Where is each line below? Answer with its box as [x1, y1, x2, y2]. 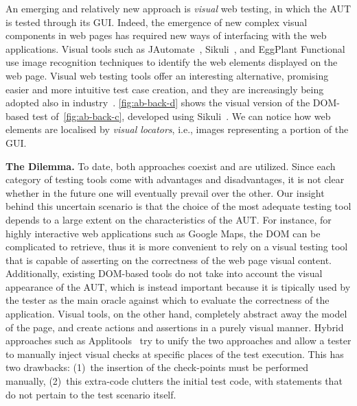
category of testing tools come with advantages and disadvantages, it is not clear [5, 172, 345, 187]
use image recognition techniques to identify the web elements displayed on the [5, 55, 338, 69]
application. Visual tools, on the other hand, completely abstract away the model [5, 307, 347, 321]
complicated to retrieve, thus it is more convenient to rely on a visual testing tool [5, 239, 348, 254]
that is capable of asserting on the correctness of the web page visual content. [5, 252, 332, 267]
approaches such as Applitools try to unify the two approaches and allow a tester [5, 333, 352, 348]
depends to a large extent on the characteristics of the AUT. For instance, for [5, 212, 332, 226]
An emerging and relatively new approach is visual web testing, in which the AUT [5, 1, 352, 15]
